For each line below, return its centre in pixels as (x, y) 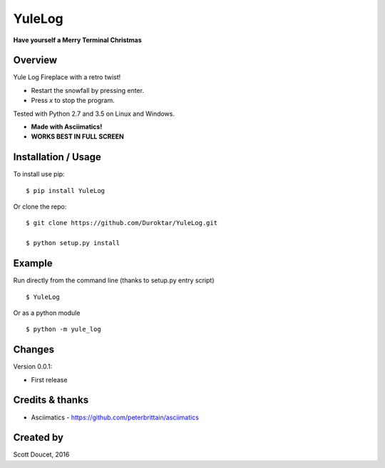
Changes (34, 350)
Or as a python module (47, 313)
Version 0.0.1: (33, 367)
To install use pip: (39, 174)
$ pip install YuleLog (66, 190)
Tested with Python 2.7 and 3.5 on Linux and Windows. (94, 114)
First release (49, 379)
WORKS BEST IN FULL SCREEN (77, 136)
